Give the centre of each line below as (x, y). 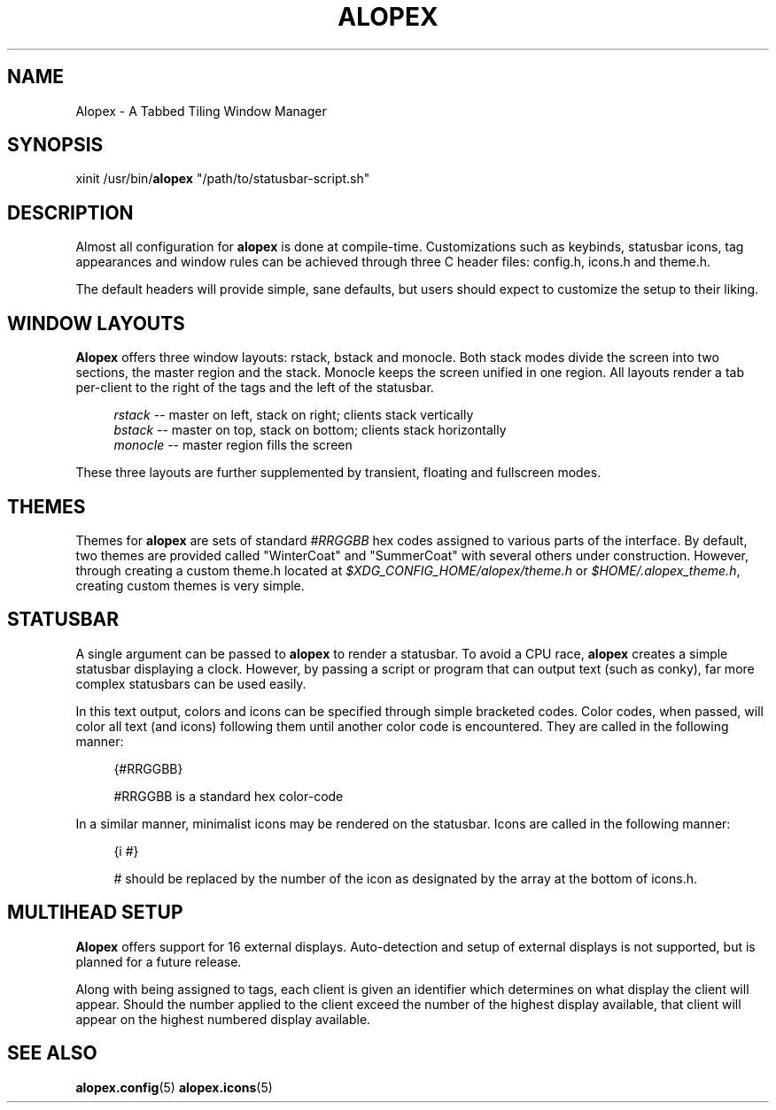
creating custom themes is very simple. (190, 585)
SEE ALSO (52, 1053)
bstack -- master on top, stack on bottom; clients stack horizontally (310, 430)
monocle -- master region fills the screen (233, 445)
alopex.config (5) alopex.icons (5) (174, 1087)
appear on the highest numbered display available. (223, 1019)
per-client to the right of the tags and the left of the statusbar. (255, 388)
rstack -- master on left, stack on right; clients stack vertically (294, 415)
